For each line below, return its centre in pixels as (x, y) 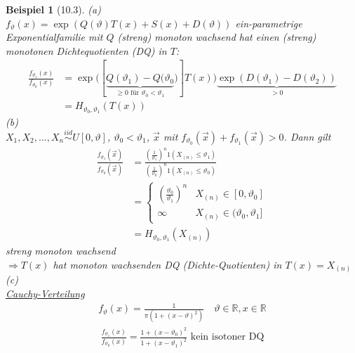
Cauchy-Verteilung (45, 293)
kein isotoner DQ (227, 337)
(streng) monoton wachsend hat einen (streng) (217, 37)
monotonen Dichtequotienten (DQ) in (86, 50)
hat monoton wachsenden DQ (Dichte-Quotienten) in (167, 264)
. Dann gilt (307, 136)
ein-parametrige (269, 23)
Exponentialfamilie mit (54, 37)
